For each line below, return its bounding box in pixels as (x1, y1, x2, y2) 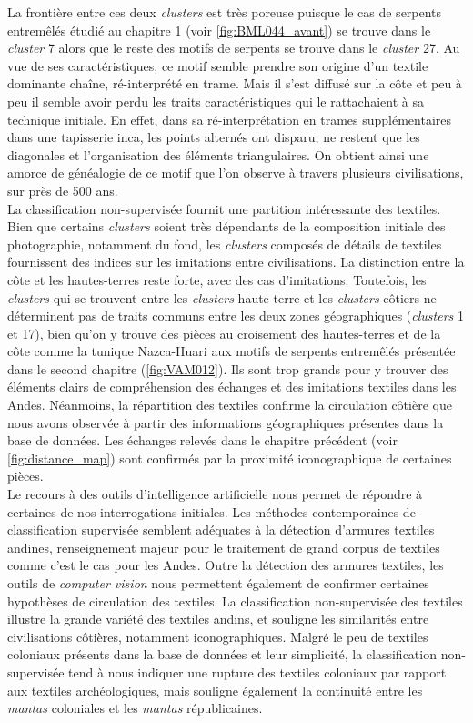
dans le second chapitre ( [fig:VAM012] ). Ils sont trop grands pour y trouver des (7, 359, 448, 378)
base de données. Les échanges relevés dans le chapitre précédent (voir (7, 431, 398, 450)
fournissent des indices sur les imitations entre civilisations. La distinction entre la (7, 252, 465, 271)
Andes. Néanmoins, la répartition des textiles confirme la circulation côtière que (7, 395, 452, 414)
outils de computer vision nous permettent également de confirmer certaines (7, 574, 429, 592)
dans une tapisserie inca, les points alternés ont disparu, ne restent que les (7, 127, 420, 147)
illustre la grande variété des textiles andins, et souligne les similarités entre (7, 609, 429, 628)
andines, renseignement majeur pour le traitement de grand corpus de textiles (7, 537, 440, 556)
